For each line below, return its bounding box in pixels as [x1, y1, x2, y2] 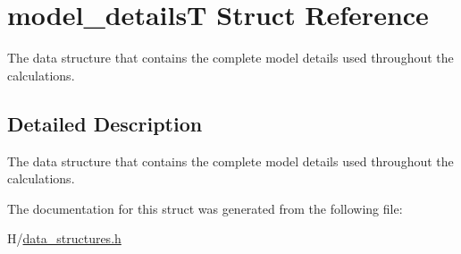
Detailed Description [7, 109, 203, 137]
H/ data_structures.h [7, 229, 122, 248]
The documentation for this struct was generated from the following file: [7, 199, 403, 217]
